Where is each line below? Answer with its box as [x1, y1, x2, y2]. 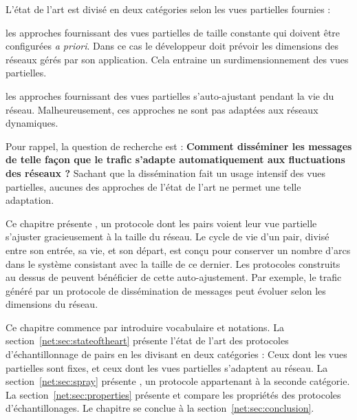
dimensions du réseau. [6, 297, 98, 311]
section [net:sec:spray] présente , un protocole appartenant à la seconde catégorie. [6, 374, 350, 388]
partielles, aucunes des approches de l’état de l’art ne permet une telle [6, 179, 301, 193]
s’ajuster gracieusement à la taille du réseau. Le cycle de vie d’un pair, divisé [6, 229, 329, 244]
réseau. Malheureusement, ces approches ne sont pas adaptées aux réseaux [6, 102, 318, 116]
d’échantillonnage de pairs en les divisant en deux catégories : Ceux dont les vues [6, 347, 347, 361]
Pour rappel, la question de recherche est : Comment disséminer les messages [6, 138, 352, 153]
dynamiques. [6, 116, 58, 130]
